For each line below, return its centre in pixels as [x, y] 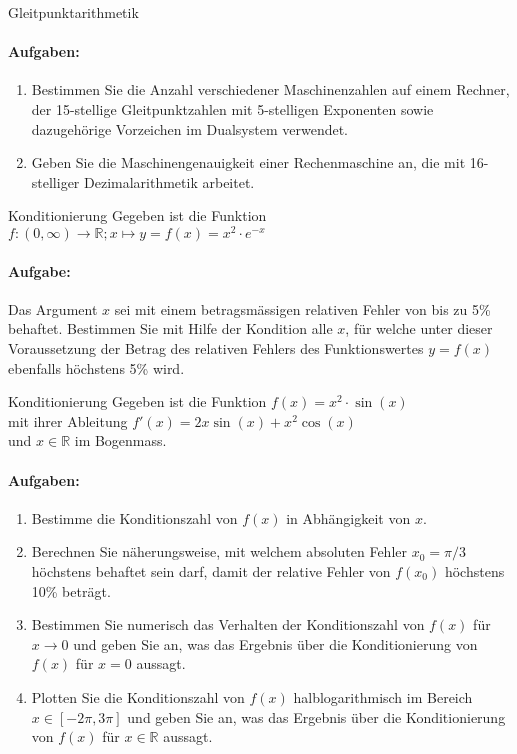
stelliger [55, 181]
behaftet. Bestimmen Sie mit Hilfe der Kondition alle [170, 328]
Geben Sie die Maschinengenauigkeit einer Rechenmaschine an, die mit [248, 162]
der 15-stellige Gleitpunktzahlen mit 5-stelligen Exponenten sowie [232, 108]
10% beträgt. [71, 590]
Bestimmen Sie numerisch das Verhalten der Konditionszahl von [228, 624]
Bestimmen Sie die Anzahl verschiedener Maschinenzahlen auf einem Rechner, [270, 89]
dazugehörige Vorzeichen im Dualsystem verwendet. [190, 128]
